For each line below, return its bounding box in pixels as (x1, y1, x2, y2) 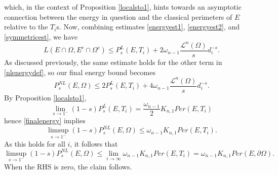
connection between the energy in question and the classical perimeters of (4, 11, 232, 22)
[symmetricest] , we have (4, 31, 78, 42)
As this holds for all (4, 138, 65, 149)
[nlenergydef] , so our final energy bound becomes (4, 66, 155, 77)
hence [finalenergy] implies (4, 115, 86, 126)
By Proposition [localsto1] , (4, 92, 87, 102)
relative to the (4, 21, 48, 32)
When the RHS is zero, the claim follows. (4, 161, 132, 171)
